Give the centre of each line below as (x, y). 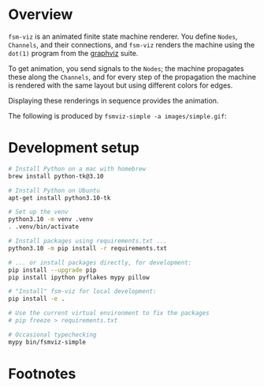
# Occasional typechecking (52, 334)
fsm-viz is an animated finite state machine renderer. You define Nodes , (123, 36)
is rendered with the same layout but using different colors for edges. (121, 85)
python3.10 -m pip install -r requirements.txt (88, 248)
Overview (41, 15)
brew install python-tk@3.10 (56, 176)
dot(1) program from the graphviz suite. (73, 53)
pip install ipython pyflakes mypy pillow (79, 277)
